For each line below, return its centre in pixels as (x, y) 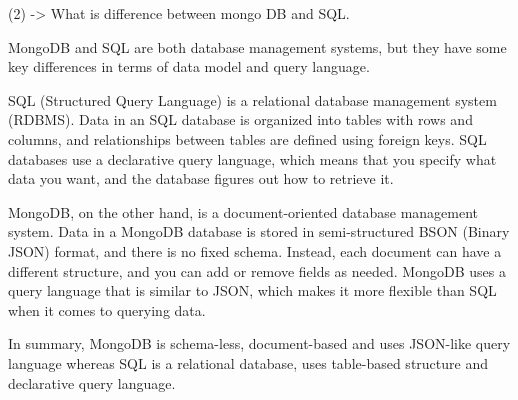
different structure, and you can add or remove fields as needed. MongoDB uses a (257, 270)
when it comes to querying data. (107, 309)
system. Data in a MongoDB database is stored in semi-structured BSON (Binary (259, 231)
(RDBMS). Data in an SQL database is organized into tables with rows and (240, 119)
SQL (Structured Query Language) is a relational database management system (252, 99)
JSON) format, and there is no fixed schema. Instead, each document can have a (255, 250)
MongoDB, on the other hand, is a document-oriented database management (243, 211)
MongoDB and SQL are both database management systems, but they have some (257, 46)
